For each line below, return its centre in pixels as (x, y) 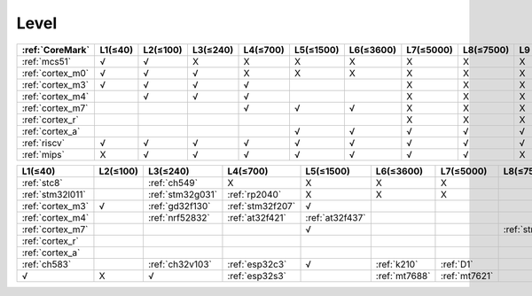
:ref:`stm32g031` (182, 194)
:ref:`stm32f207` (262, 206)
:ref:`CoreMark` (56, 50)
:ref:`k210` (397, 264)
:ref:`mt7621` (467, 276)
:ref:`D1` (457, 264)
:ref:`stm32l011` (54, 194)
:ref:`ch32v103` (180, 264)
